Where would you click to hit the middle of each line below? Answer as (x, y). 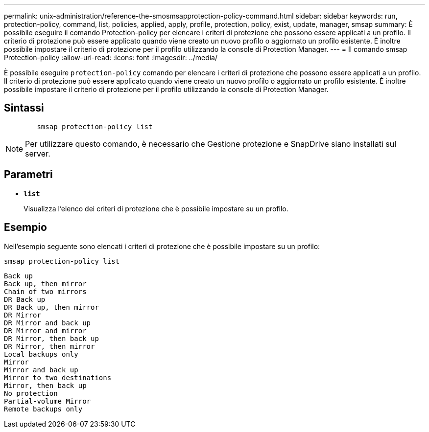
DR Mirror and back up (48, 323)
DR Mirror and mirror (45, 330)
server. (38, 153)
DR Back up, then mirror (51, 307)
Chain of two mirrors (45, 291)
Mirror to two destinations (58, 377)
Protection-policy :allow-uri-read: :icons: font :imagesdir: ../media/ (111, 57)
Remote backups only (43, 409)
